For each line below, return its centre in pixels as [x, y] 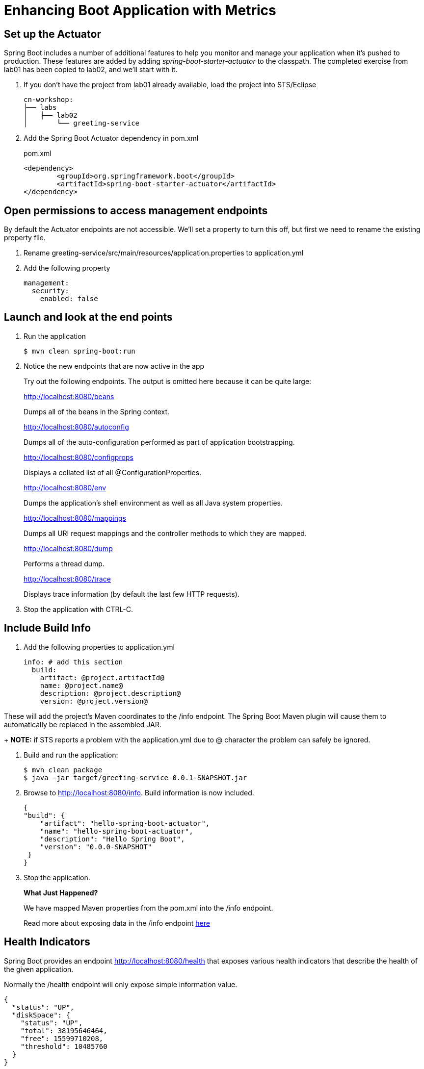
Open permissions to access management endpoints [136, 210]
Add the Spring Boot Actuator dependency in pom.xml [111, 138]
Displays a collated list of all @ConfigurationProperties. [113, 472]
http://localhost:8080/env [65, 487]
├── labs [40, 108]
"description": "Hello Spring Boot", [112, 839]
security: [50, 291]
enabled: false [69, 299]
